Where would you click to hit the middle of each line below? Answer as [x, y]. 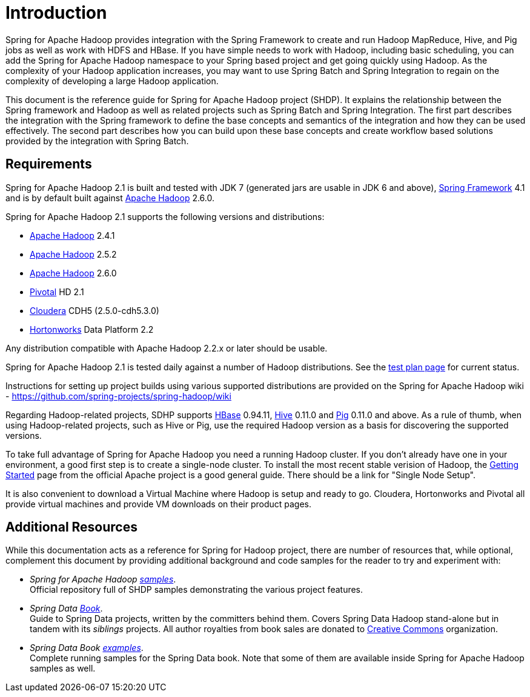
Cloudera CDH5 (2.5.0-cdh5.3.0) [94, 310]
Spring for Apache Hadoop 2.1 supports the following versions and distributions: [165, 216]
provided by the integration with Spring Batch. [97, 141]
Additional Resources [71, 527]
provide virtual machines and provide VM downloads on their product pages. [159, 504]
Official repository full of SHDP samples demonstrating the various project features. [197, 590]
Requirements [49, 164]
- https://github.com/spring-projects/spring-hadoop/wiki [118, 396]
